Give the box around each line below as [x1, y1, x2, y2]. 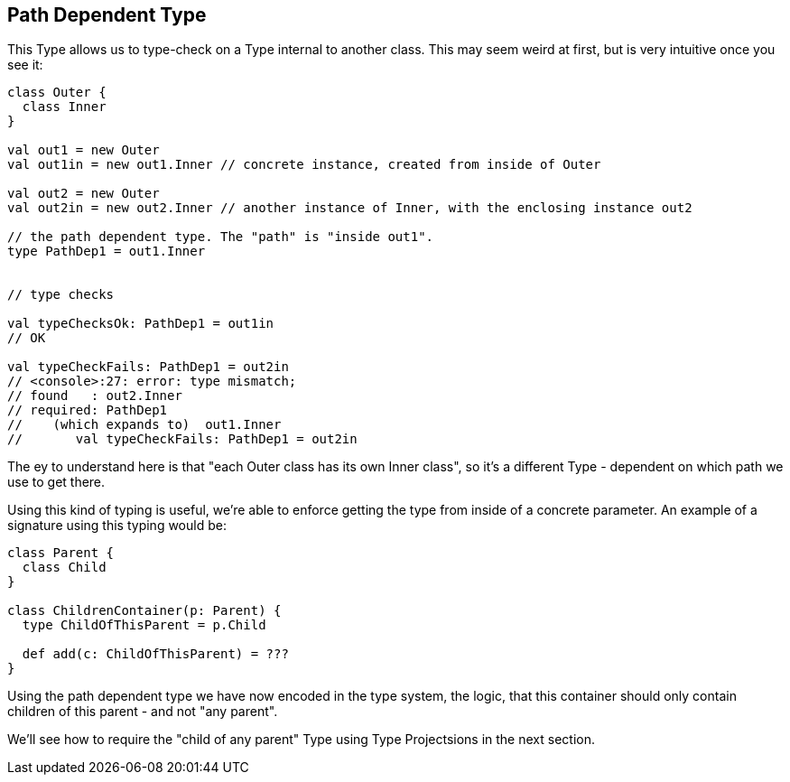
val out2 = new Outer [7, 186, 160, 201]
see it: [7, 57, 43, 73]
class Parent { [7, 545, 115, 561]
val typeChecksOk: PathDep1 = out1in [7, 316, 274, 331]
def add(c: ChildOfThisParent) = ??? [22, 647, 289, 662]
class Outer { [7, 85, 107, 100]
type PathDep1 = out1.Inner [7, 244, 206, 259]
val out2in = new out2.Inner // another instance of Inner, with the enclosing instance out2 [7, 200, 692, 216]
